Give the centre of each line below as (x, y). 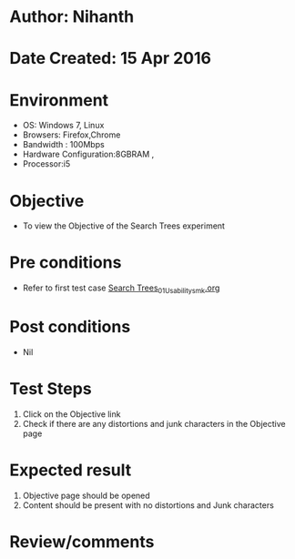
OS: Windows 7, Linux (63, 126)
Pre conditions (66, 263)
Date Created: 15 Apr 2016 (111, 59)
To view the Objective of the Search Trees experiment (124, 226)
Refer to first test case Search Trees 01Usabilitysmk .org (121, 289)
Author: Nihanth (72, 17)
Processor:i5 (46, 164)
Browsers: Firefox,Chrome (71, 135)
